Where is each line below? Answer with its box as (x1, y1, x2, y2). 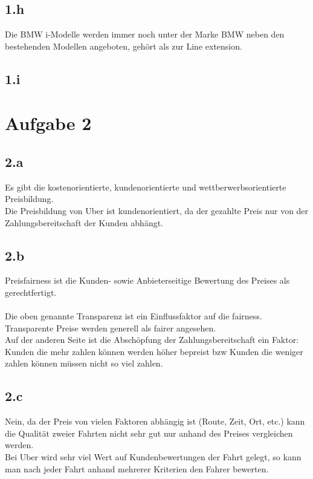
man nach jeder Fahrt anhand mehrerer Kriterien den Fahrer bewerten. (5, 462, 269, 475)
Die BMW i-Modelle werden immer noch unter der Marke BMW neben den (5, 28, 285, 41)
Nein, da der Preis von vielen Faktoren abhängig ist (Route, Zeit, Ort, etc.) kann (5, 415, 305, 428)
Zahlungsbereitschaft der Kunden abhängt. (5, 216, 164, 229)
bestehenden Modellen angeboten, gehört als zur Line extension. (5, 39, 242, 52)
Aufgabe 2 (5, 111, 92, 135)
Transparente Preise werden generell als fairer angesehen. (5, 321, 216, 334)
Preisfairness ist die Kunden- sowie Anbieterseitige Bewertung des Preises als (5, 274, 290, 287)
